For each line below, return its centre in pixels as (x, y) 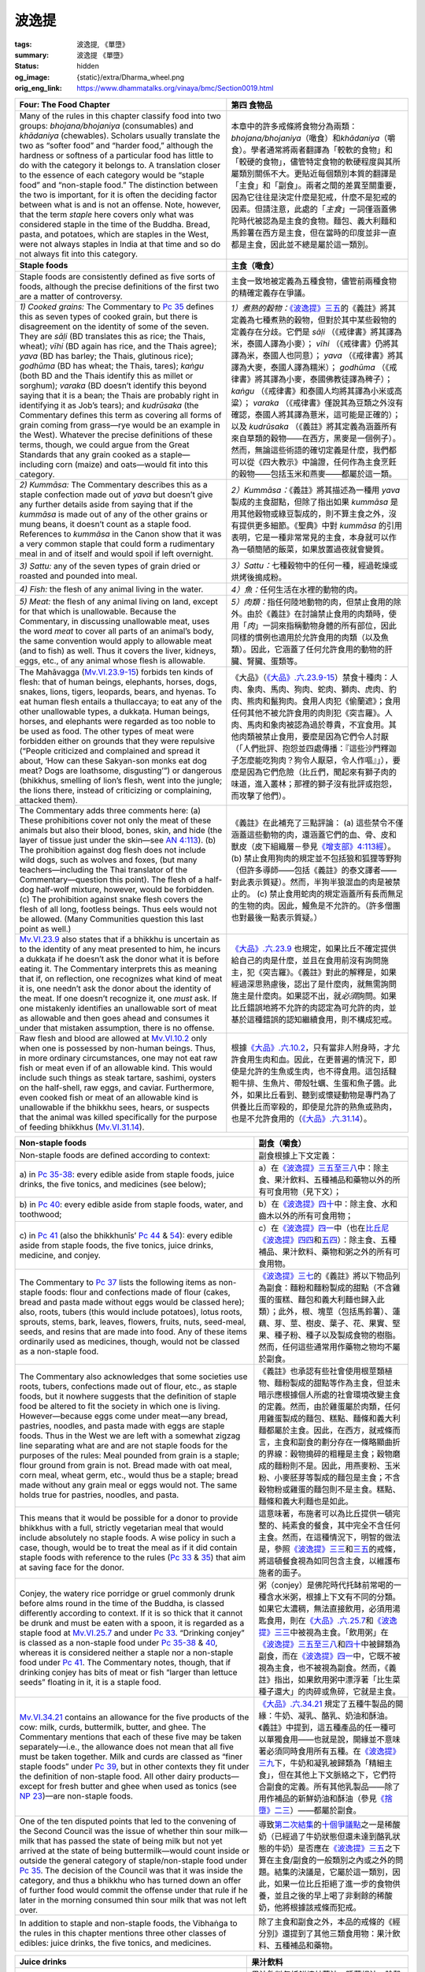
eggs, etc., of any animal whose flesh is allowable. (113, 660)
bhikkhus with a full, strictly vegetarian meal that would (121, 1528)
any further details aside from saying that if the (106, 504)
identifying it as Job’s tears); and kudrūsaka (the (109, 405)
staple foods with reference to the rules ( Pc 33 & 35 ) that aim (132, 1557)
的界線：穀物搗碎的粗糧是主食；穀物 (325, 1454)
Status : (27, 66)
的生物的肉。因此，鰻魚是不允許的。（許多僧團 (316, 906)
